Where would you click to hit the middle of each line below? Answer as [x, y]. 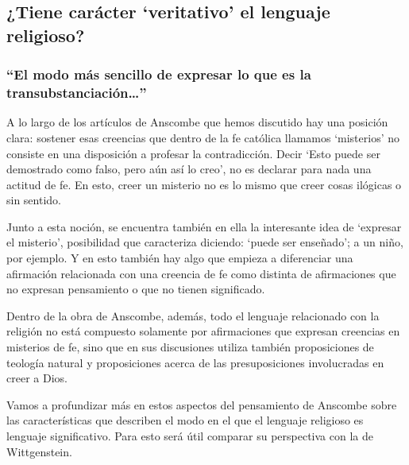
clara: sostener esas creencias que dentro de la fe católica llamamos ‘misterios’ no [203, 137]
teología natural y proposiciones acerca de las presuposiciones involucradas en [195, 362]
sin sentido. [34, 200]
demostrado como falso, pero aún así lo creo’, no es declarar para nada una [189, 169]
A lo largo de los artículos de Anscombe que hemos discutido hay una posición [197, 122]
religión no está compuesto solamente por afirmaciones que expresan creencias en [203, 331]
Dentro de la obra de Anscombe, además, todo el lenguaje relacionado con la [193, 315]
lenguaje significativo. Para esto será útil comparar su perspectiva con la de [190, 436]
